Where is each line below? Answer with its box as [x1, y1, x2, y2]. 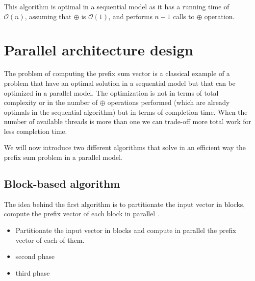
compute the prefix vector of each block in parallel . [4, 208, 159, 219]
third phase [15, 267, 50, 278]
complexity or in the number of [4, 97, 98, 107]
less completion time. [4, 126, 67, 136]
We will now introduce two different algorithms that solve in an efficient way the [4, 142, 246, 153]
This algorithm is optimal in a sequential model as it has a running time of [4, 1, 229, 11]
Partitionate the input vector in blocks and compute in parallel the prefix [15, 225, 236, 235]
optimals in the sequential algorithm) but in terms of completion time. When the [4, 106, 248, 117]
